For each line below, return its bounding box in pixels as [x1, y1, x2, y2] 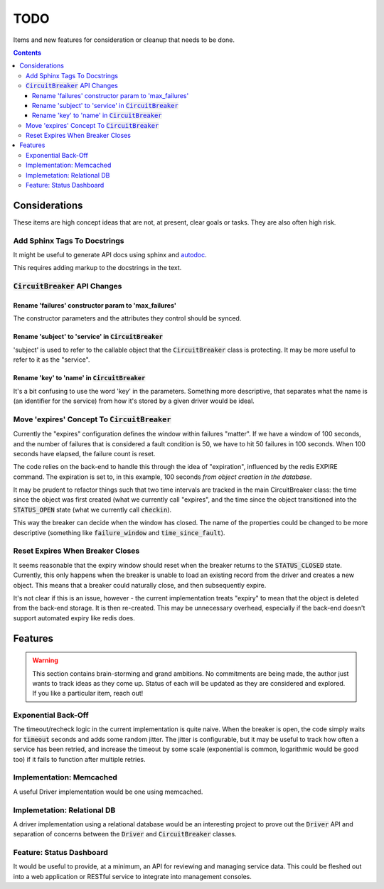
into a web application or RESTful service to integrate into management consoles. [13, 872, 252, 880]
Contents [13, 48, 42, 57]
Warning [32, 656, 58, 664]
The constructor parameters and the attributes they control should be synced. [13, 314, 242, 323]
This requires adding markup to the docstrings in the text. [13, 264, 182, 272]
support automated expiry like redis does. [13, 613, 135, 622]
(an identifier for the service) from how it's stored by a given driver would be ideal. [13, 397, 255, 405]
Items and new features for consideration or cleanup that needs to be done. [13, 36, 235, 44]
